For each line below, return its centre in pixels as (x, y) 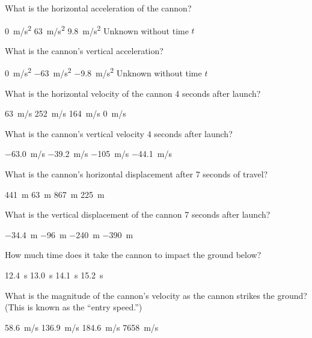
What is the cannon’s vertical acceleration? (84, 50)
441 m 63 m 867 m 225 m (55, 194)
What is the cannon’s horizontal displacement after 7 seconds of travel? (136, 174)
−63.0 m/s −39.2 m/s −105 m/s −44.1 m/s (88, 154)
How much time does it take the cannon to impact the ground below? (133, 255)
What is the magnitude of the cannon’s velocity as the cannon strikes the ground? (156, 295)
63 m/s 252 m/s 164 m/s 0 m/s (66, 113)
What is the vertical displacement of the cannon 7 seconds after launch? (138, 214)
